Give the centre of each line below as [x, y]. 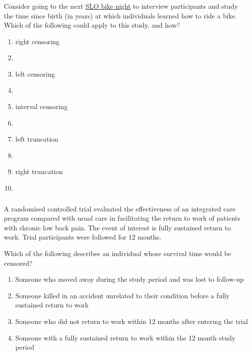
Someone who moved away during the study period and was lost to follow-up [130, 279]
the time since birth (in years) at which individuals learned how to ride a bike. [120, 15]
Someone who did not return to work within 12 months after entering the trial [132, 321]
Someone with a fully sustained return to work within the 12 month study [125, 337]
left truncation [37, 139]
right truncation [39, 171]
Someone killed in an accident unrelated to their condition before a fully [122, 295]
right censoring [37, 41]
